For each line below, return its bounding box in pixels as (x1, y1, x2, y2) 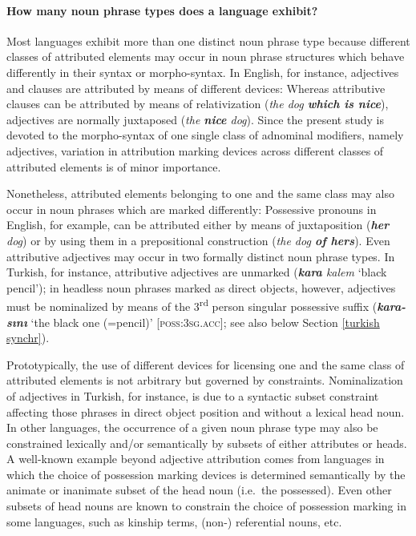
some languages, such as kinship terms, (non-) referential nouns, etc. (6, 513, 342, 530)
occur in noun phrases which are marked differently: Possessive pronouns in (6, 200, 377, 217)
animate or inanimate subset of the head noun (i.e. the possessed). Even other (6, 482, 392, 498)
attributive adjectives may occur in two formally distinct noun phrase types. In (6, 248, 395, 264)
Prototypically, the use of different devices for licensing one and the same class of (6, 356, 405, 373)
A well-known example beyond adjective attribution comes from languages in (6, 450, 385, 467)
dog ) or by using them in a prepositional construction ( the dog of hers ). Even (6, 232, 390, 248)
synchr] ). (6, 329, 50, 346)
